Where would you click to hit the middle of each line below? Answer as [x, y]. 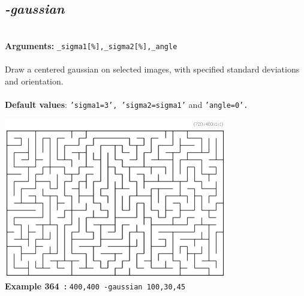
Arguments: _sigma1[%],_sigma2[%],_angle [91, 45]
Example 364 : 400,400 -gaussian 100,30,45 [95, 286]
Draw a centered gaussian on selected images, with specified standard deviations [152, 69]
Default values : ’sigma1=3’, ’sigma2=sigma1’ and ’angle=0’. [127, 104]
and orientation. [34, 81]
